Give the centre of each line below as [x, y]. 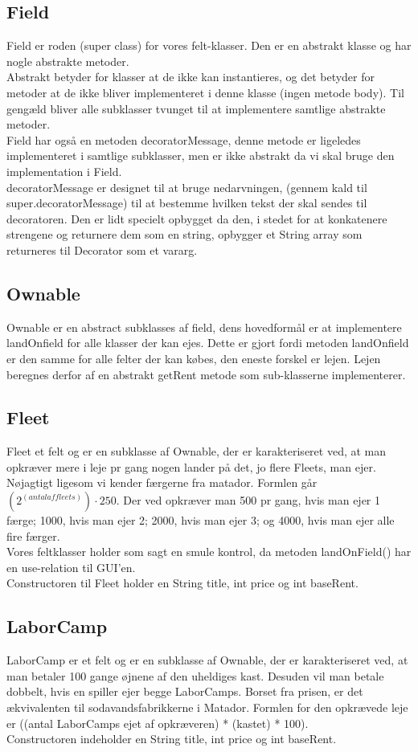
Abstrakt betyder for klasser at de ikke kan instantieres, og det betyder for [191, 77]
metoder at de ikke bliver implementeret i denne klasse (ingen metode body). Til [205, 92]
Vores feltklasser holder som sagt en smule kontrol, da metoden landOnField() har [209, 552]
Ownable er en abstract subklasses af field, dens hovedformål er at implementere [204, 327]
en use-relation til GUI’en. [71, 567]
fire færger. [33, 535]
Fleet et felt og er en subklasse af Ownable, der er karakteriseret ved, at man [197, 451]
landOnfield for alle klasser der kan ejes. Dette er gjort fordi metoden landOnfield [208, 343]
